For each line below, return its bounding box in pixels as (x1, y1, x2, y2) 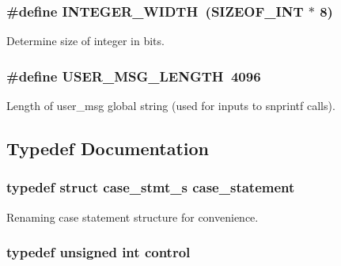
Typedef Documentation (6, 136, 209, 161)
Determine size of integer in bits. (6, 32, 165, 49)
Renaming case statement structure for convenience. (6, 208, 259, 225)
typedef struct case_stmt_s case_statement (6, 177, 295, 197)
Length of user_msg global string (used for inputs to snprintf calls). (6, 97, 335, 114)
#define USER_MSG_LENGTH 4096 (6, 66, 261, 85)
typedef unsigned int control (6, 242, 191, 262)
